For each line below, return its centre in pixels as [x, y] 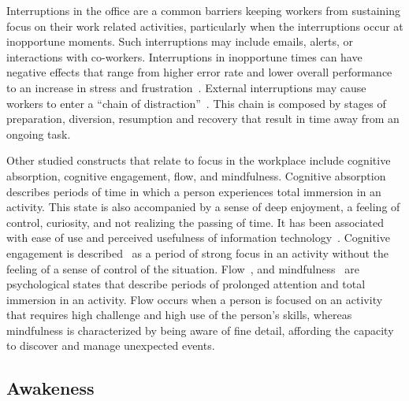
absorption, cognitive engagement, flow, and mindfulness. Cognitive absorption [196, 175]
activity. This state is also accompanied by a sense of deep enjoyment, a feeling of [203, 207]
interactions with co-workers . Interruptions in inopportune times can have [184, 56]
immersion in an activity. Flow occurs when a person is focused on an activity [195, 299]
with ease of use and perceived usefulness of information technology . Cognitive [198, 238]
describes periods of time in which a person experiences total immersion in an [194, 191]
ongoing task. [39, 134]
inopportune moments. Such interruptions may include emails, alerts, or [180, 41]
